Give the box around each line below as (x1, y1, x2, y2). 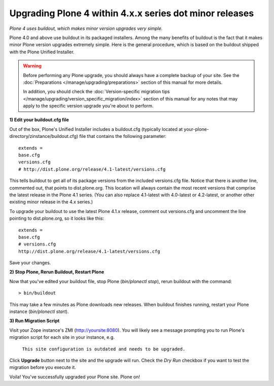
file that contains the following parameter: (79, 133, 167, 139)
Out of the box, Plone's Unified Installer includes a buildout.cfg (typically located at (9, 126, 183, 132)
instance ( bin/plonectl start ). (9, 308, 69, 314)
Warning (23, 63, 42, 69)
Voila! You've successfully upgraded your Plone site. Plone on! (9, 373, 141, 380)
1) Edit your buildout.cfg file (9, 117, 70, 123)
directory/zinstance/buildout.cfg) (9, 133, 79, 139)
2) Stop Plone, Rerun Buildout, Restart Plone (9, 269, 105, 275)
